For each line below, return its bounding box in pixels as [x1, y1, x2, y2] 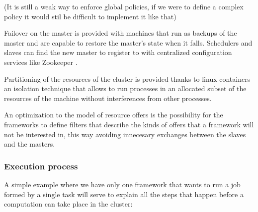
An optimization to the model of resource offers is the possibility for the [4, 109, 223, 120]
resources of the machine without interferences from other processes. [4, 93, 212, 103]
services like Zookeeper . [4, 56, 78, 67]
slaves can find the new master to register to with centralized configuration [4, 47, 232, 57]
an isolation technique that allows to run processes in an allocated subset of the [4, 83, 247, 94]
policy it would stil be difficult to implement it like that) [4, 11, 176, 21]
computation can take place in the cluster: [4, 199, 133, 209]
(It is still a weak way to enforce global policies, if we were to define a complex [4, 1, 244, 11]
